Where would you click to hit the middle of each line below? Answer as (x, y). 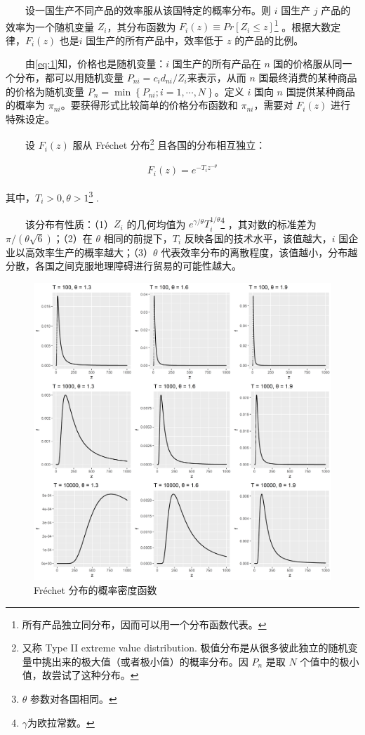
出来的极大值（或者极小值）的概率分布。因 (150, 661)
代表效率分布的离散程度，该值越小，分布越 (259, 252)
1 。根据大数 (303, 25)
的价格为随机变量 (45, 91)
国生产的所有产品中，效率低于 (155, 40)
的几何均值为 (156, 224)
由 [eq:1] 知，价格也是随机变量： (95, 64)
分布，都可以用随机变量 (69, 78)
